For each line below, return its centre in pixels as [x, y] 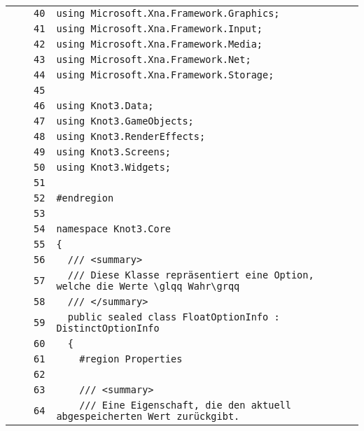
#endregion [85, 198]
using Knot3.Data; [105, 106]
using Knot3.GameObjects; [125, 121]
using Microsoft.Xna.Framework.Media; [160, 44]
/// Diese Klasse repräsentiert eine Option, [191, 275]
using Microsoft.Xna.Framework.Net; [154, 59]
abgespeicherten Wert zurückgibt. [148, 416]
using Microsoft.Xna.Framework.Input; [160, 29]
